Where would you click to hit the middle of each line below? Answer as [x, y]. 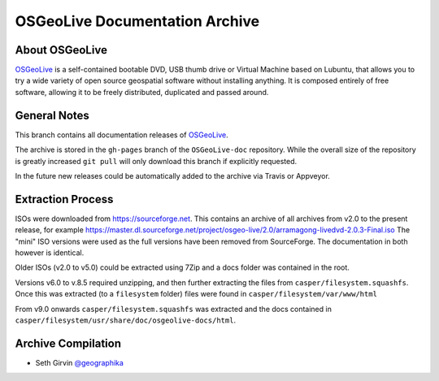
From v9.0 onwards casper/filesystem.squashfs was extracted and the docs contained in [174, 309]
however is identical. [50, 253]
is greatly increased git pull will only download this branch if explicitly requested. [156, 161]
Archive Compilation [68, 343]
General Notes [52, 115]
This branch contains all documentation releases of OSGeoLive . [122, 135]
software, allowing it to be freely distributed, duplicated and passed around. [142, 92]
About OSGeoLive [61, 50]
